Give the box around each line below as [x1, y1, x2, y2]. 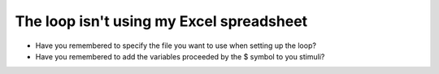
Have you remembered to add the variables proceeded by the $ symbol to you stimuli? [35, 51, 325, 61]
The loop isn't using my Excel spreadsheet [15, 12, 308, 30]
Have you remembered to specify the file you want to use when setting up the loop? [35, 41, 317, 50]
